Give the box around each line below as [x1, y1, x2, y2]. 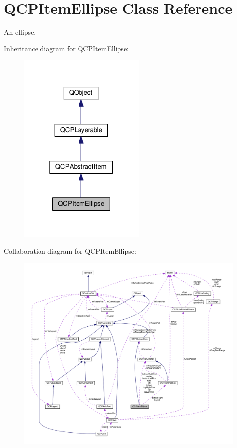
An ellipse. [4, 27, 36, 37]
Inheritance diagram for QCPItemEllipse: [4, 43, 129, 53]
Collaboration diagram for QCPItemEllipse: [4, 246, 136, 256]
